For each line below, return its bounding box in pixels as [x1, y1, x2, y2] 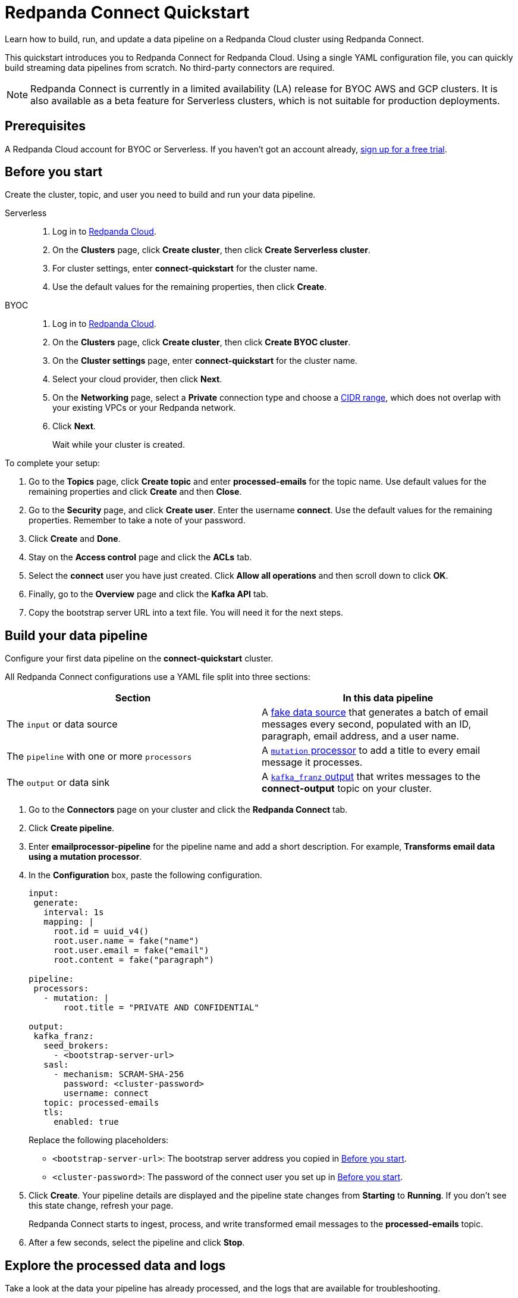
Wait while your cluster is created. [52, 439, 185, 450]
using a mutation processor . [29, 851, 142, 862]
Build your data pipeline [5, 628, 148, 643]
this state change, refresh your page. [29, 1200, 174, 1211]
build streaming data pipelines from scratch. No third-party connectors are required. [5, 62, 335, 73]
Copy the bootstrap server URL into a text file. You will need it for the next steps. [29, 607, 343, 618]
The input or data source [7, 718, 118, 731]
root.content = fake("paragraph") [54, 955, 214, 965]
